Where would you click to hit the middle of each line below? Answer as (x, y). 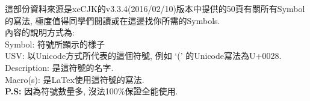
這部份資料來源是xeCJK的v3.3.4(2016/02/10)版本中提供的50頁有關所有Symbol (155, 8)
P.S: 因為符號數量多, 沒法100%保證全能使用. (91, 91)
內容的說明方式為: (40, 32)
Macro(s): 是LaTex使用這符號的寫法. (75, 79)
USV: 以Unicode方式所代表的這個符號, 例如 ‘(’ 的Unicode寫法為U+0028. (143, 56)
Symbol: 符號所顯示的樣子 (55, 44)
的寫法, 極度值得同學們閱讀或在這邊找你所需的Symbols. (113, 20)
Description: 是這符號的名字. (59, 67)
